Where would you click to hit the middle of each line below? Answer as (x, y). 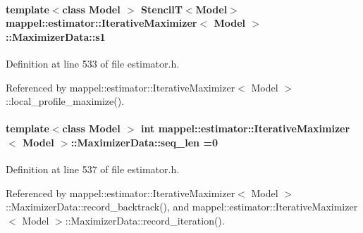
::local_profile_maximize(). (65, 101)
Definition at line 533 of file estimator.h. (93, 63)
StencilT (162, 9)
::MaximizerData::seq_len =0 (144, 142)
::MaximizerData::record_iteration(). (145, 220)
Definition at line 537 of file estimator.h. (93, 169)
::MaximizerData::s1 (56, 36)
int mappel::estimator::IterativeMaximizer (246, 128)
